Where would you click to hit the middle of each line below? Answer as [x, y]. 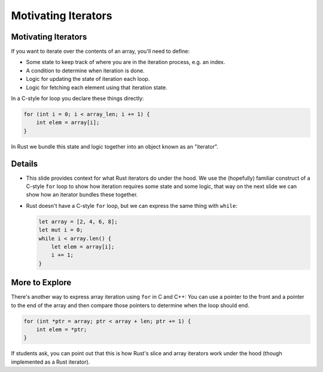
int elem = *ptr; [62, 330]
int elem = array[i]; [68, 123]
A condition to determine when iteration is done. [85, 70]
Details [25, 164]
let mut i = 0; [61, 230]
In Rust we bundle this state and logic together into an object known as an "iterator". [115, 146]
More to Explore [41, 282]
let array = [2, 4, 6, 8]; [78, 221]
